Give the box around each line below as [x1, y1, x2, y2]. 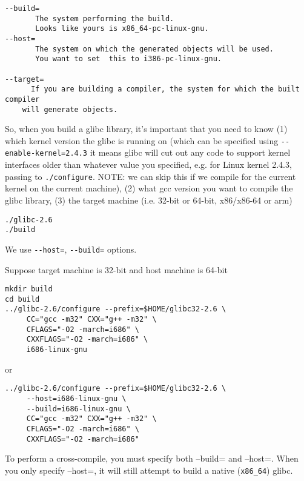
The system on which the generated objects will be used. [35, 44, 274, 53]
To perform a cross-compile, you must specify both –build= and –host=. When [5, 452, 299, 465]
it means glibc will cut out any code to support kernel [90, 146, 291, 159]
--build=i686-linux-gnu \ [26, 404, 131, 413]
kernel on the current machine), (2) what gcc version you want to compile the [5, 182, 293, 194]
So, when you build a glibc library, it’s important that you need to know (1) [5, 122, 288, 135]
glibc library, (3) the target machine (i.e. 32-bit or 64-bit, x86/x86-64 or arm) [5, 193, 292, 206]
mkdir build [5, 285, 53, 294]
